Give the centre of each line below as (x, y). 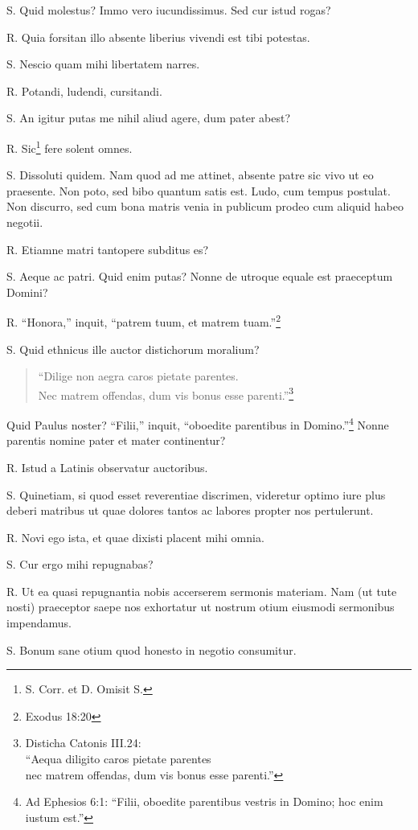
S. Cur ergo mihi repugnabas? (80, 564)
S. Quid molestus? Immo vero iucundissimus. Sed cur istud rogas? (169, 10)
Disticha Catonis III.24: (83, 743)
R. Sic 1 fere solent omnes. (70, 146)
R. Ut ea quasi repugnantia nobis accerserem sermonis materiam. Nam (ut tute (202, 591)
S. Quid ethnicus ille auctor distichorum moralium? (133, 349)
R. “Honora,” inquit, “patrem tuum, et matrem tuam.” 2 (143, 321)
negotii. (25, 222)
